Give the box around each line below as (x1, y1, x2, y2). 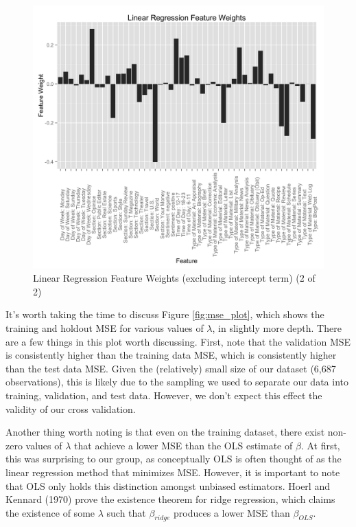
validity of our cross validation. (5, 401, 136, 416)
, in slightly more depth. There (212, 320, 342, 335)
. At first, (300, 438, 340, 452)
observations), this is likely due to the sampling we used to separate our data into (5, 374, 348, 389)
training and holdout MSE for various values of (5, 320, 204, 335)
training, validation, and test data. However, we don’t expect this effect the (5, 388, 322, 402)
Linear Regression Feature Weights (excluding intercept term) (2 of (33, 271, 316, 285)
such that (106, 505, 146, 519)
